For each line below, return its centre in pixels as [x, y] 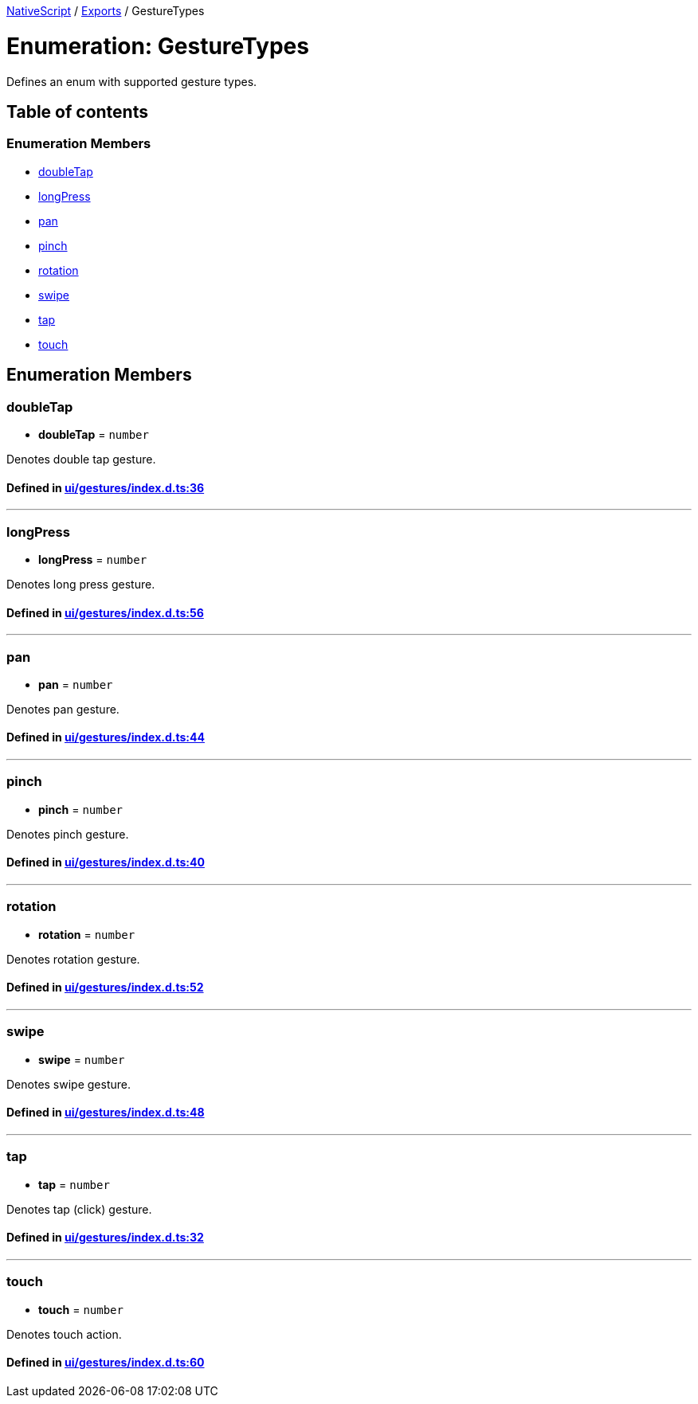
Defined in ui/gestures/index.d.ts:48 [106, 1113]
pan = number [76, 684]
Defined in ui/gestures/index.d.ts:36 [106, 487]
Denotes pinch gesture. [68, 834]
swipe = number [82, 1059]
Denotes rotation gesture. [73, 959]
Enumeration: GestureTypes [158, 46]
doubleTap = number [94, 434]
